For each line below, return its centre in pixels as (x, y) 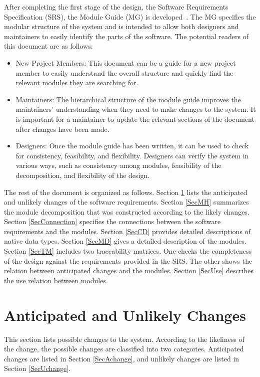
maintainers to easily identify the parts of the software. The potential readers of (126, 36)
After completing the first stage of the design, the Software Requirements (116, 7)
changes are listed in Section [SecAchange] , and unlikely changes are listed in (122, 358)
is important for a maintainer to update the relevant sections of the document (135, 119)
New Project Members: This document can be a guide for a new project (126, 62)
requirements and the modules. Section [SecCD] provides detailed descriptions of (127, 231)
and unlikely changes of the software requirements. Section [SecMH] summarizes (126, 202)
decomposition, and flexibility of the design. (83, 175)
